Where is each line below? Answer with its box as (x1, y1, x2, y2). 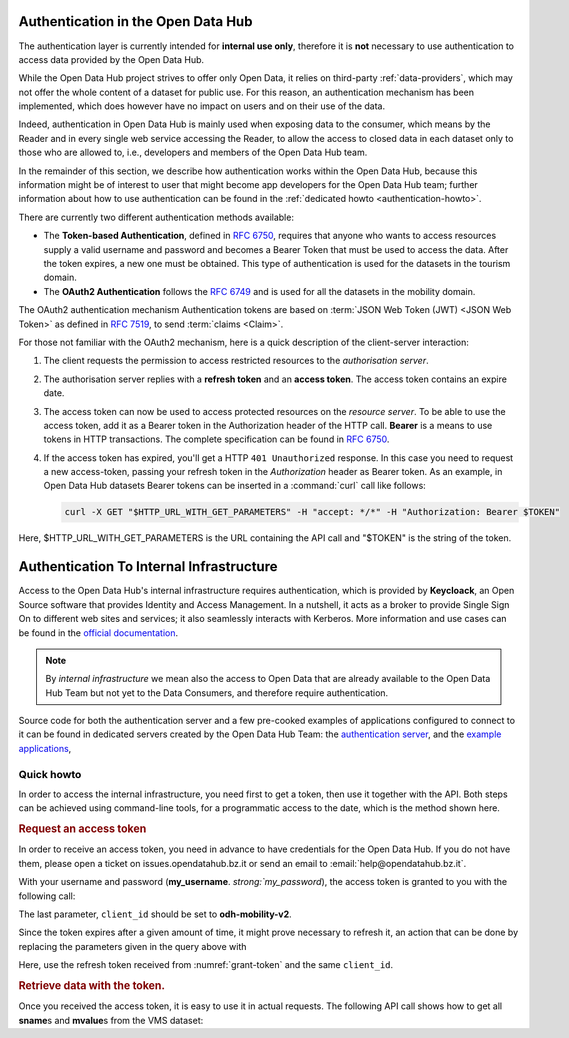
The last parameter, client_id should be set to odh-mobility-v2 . (18, 908, 292, 920)
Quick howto (18, 767, 82, 781)
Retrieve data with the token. (18, 978, 165, 992)
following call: (18, 890, 76, 902)
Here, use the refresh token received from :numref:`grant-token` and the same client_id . (18, 959, 394, 971)
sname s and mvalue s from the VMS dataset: (18, 1014, 204, 1026)
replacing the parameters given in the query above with (18, 940, 247, 952)
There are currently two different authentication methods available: (18, 211, 295, 223)
